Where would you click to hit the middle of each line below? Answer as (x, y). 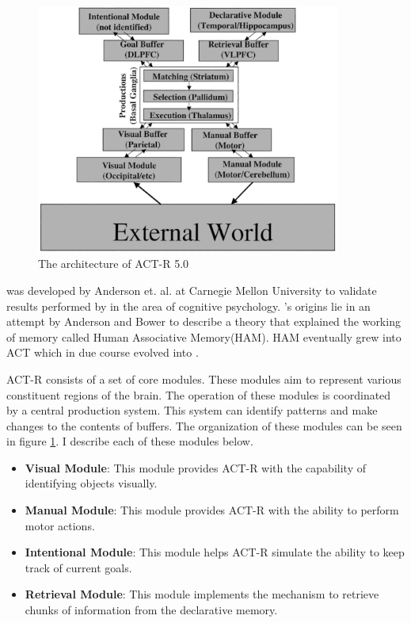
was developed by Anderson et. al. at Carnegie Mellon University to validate (192, 290)
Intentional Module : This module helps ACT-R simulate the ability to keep (215, 552)
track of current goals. (78, 567)
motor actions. (60, 525)
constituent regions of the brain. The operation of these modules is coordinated (199, 394)
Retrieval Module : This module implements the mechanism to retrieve (202, 594)
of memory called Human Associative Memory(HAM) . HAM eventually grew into (204, 336)
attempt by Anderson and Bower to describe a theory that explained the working (204, 321)
